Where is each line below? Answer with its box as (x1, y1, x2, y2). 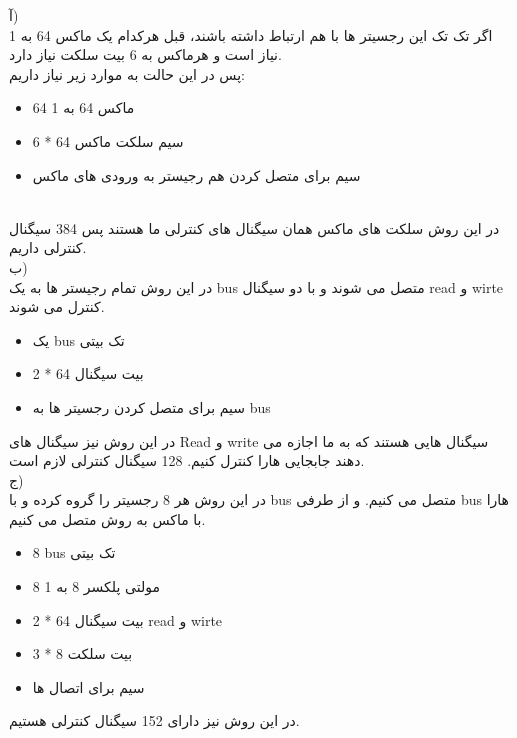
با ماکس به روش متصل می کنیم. (9, 508, 206, 529)
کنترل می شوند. (9, 296, 105, 317)
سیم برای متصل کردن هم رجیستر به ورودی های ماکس (32, 164, 361, 185)
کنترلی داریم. (9, 237, 87, 258)
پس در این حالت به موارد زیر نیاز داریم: (9, 63, 245, 84)
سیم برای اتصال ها (32, 676, 145, 697)
